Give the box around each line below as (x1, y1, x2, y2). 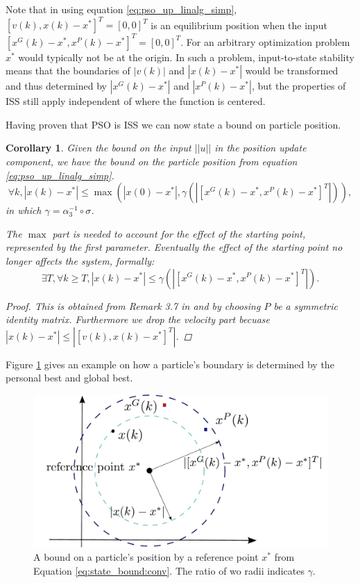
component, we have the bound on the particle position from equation (6, 154, 298, 168)
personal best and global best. (6, 370, 133, 385)
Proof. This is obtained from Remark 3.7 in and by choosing (6, 298, 261, 313)
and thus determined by (6, 79, 107, 93)
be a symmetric (273, 298, 338, 313)
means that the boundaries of (6, 63, 130, 78)
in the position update (214, 140, 307, 155)
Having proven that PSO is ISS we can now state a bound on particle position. (6, 117, 341, 131)
